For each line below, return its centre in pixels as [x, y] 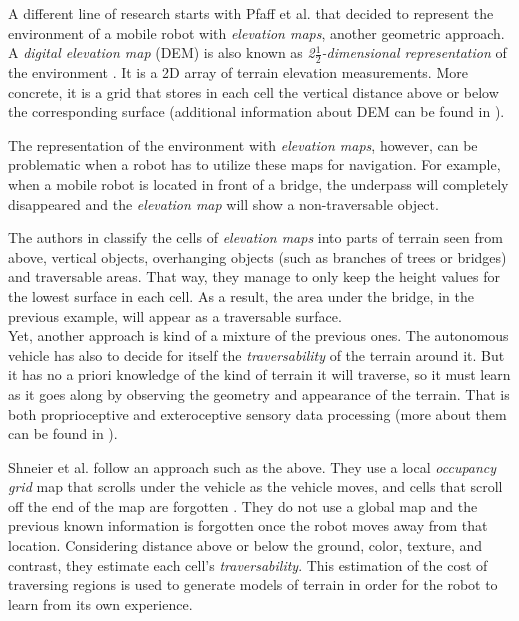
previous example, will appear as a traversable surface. [175, 315]
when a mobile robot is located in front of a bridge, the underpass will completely [258, 183]
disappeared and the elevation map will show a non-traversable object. [223, 203]
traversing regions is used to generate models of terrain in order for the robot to [253, 584]
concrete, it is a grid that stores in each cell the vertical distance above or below [253, 91]
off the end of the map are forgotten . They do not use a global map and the [243, 505]
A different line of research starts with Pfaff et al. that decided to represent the [251, 13]
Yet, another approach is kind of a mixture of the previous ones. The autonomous [258, 335]
